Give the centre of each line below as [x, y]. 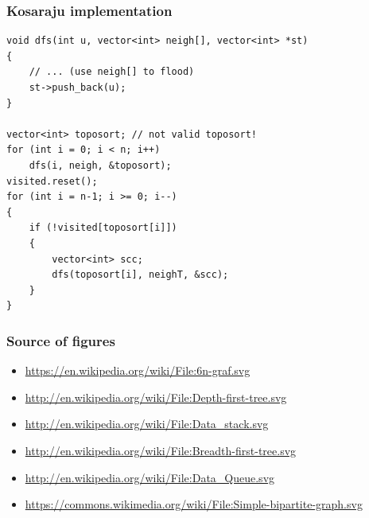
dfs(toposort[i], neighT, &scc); [140, 275]
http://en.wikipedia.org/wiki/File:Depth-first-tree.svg [156, 397]
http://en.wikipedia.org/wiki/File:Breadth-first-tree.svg [161, 450]
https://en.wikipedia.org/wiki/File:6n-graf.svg [138, 370]
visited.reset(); [52, 181]
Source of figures [61, 340]
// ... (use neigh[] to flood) [112, 72]
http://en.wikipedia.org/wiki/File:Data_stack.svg [147, 424]
